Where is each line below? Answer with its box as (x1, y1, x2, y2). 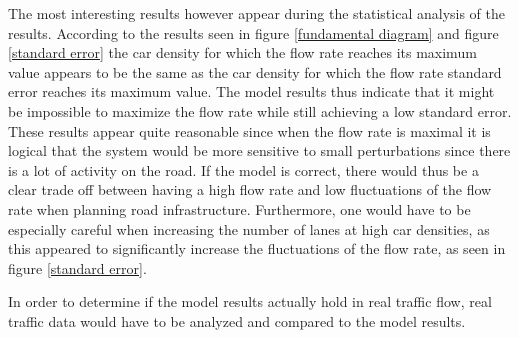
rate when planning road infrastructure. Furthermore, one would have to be (8, 198, 471, 219)
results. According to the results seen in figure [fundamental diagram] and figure (8, 22, 499, 43)
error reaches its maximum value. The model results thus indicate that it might (8, 81, 495, 102)
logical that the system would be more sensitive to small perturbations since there (8, 140, 511, 161)
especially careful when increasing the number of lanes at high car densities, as (8, 218, 490, 239)
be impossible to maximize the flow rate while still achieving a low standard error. (8, 100, 512, 121)
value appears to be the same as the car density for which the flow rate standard (8, 61, 502, 82)
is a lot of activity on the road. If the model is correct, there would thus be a (8, 159, 479, 180)
